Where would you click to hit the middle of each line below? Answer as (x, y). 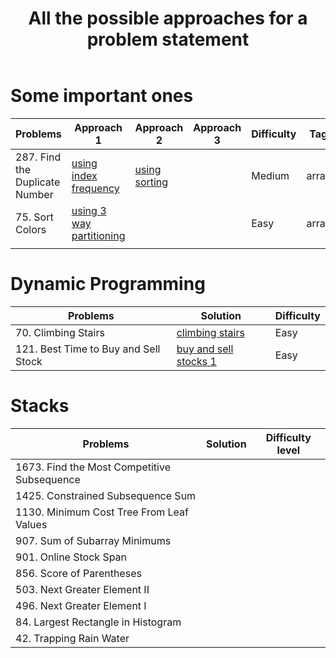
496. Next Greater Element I (81, 605)
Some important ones (102, 96)
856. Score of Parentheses (78, 573)
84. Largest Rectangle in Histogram (98, 622)
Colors (31, 229)
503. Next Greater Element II (82, 589)
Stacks (40, 406)
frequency (95, 188)
